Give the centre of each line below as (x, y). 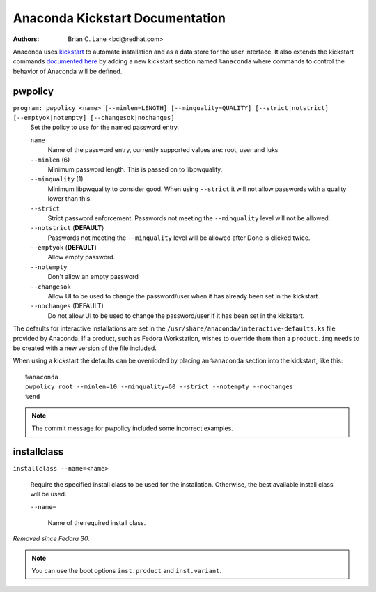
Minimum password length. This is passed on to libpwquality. (135, 169)
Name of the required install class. (97, 522)
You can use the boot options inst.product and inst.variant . (127, 570)
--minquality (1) (57, 179)
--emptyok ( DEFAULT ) (63, 248)
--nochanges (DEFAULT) (67, 306)
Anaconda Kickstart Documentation (119, 18)
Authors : (26, 39)
